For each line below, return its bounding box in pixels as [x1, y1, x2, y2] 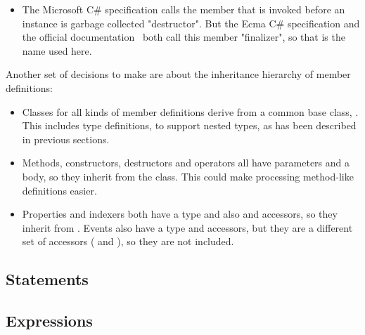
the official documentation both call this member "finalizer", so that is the [22, 29, 345, 44]
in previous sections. [22, 131, 110, 146]
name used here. [22, 43, 92, 58]
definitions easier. [22, 183, 97, 197]
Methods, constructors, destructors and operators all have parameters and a [22, 155, 350, 170]
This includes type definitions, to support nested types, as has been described [22, 118, 357, 133]
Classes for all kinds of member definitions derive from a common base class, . [22, 104, 359, 119]
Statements [6, 268, 89, 290]
